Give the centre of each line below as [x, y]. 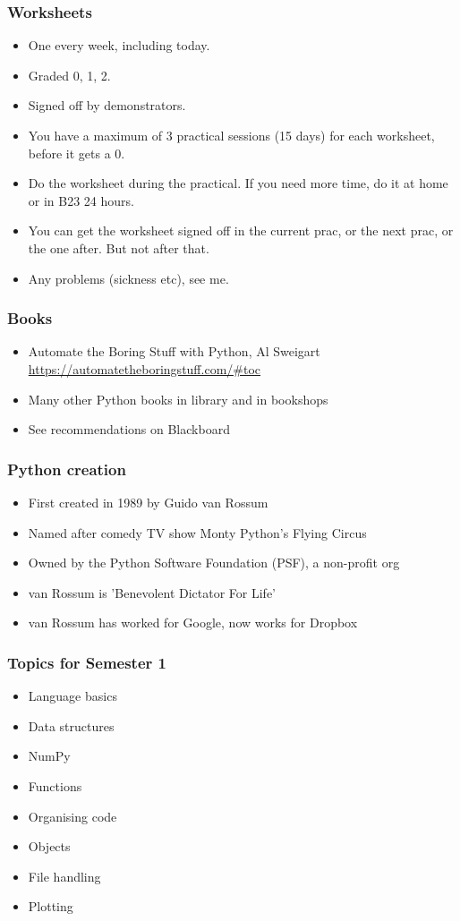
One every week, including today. [119, 45]
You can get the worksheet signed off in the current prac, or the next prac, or [241, 230]
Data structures [71, 725]
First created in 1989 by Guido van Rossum [148, 502]
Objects [49, 846]
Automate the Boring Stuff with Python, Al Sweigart [174, 351]
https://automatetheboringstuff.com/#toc [145, 368]
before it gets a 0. [77, 153]
